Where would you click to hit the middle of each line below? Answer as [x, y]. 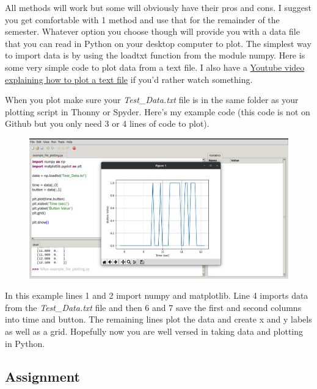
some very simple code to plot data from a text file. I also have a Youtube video [155, 67]
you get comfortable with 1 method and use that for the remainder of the [142, 19]
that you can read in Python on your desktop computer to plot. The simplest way [158, 43]
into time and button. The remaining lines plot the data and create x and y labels [158, 319]
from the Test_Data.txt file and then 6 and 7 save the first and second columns [153, 307]
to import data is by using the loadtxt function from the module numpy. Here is [155, 55]
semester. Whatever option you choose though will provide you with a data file [152, 31]
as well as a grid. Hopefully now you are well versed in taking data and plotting [154, 331]
